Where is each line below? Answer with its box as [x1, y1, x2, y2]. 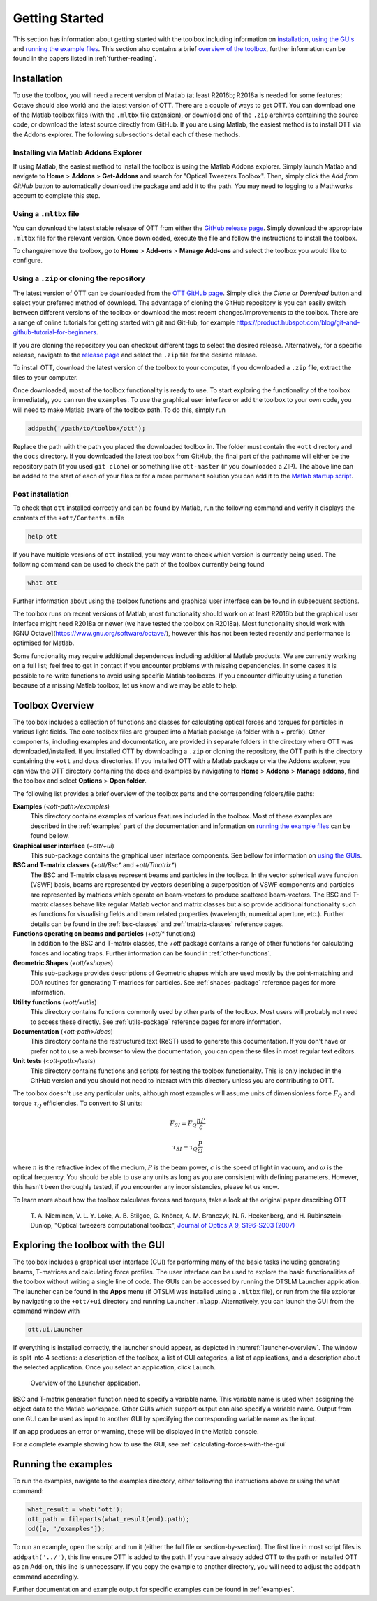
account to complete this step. [13, 192, 101, 200]
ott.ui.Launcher [27, 1325, 84, 1334]
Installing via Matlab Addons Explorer [13, 148, 143, 157]
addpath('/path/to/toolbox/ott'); [27, 424, 146, 432]
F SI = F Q [170, 1119, 197, 1129]
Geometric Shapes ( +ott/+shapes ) [13, 959, 114, 967]
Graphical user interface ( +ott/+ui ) [13, 841, 114, 850]
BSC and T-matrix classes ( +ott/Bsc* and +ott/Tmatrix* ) [13, 861, 177, 869]
